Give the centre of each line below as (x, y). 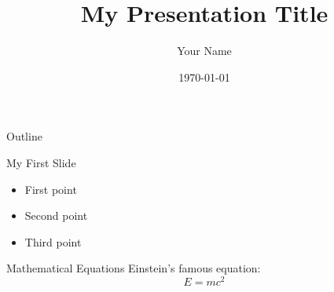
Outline (24, 136)
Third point (53, 241)
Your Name (204, 51)
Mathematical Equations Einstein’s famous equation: (134, 268)
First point (51, 189)
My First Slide (41, 162)
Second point (56, 215)
